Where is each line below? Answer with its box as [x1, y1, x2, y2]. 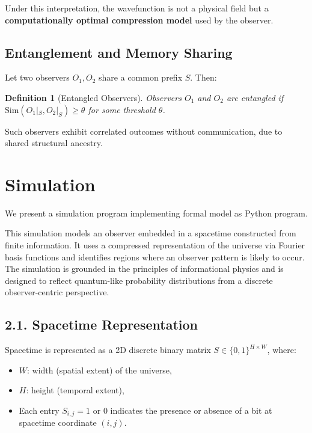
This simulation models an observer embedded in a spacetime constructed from [5, 227, 296, 239]
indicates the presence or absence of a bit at [110, 404, 272, 417]
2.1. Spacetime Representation [5, 315, 198, 334]
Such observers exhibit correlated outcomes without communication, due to [5, 124, 283, 137]
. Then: [190, 71, 217, 84]
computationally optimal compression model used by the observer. [5, 13, 274, 26]
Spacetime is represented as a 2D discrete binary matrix [5, 343, 211, 356]
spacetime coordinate [19, 416, 97, 429]
